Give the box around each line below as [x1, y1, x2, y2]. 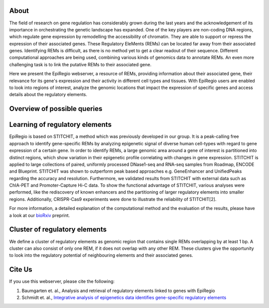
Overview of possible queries [9, 104, 103, 113]
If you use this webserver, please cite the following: [9, 279, 115, 285]
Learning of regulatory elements [9, 120, 112, 129]
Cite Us [9, 265, 32, 274]
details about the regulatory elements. [9, 92, 87, 98]
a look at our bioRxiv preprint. [9, 212, 70, 218]
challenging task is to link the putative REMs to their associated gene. [9, 61, 152, 67]
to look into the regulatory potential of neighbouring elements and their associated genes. [9, 252, 193, 258]
